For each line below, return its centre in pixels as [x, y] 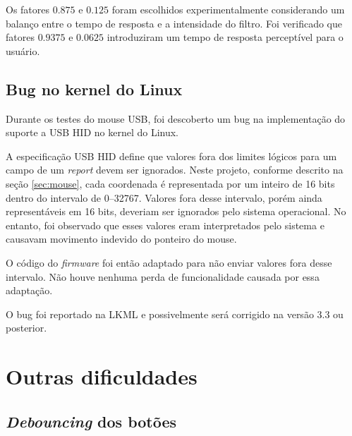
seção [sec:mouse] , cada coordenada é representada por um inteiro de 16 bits [170, 183]
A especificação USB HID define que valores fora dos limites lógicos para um [171, 156]
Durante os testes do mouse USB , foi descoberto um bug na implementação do [176, 118]
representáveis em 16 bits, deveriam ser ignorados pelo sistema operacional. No [176, 211]
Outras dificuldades [102, 376]
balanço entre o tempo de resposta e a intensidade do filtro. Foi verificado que [174, 23]
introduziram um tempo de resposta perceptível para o [225, 37]
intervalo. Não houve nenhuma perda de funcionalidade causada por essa [163, 276]
